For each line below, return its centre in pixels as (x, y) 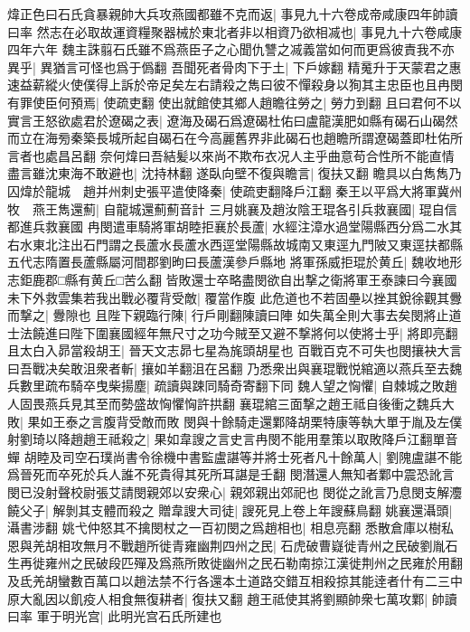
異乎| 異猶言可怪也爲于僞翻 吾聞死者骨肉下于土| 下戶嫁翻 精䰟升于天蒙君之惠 (235, 66)
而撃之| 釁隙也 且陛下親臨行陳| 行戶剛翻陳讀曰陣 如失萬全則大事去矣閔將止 (228, 315)
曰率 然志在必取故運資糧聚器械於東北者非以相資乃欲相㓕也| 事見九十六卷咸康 (235, 31)
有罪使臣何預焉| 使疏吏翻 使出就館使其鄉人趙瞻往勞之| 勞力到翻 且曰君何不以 (235, 102)
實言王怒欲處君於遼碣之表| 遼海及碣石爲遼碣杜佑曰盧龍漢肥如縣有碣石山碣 (226, 120)
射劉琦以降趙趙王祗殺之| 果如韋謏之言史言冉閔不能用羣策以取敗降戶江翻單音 (233, 439)
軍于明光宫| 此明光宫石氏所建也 (129, 616)
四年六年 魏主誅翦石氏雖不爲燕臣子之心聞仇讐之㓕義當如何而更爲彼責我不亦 (231, 49)
